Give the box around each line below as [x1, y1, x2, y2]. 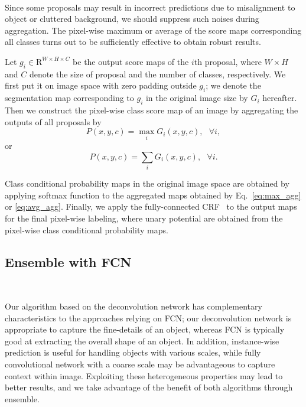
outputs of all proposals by [5, 115, 102, 128]
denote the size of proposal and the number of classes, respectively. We [29, 67, 286, 80]
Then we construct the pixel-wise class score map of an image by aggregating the [5, 103, 298, 116]
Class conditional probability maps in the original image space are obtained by [5, 177, 289, 190]
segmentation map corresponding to [5, 92, 134, 104]
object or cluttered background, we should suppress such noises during [5, 12, 259, 25]
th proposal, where [194, 55, 262, 67]
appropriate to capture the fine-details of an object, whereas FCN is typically [5, 323, 285, 336]
